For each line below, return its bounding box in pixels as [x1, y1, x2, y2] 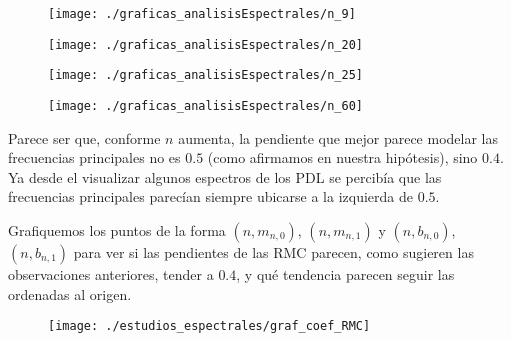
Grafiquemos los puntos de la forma [8, 220, 226, 240]
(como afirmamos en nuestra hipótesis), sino [207, 147, 478, 168]
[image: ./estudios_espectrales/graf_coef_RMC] [48, 319, 371, 334]
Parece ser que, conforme [8, 127, 161, 148]
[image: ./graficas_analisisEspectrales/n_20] [48, 37, 363, 52]
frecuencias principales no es [8, 147, 181, 168]
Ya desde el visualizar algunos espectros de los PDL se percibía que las [8, 166, 442, 187]
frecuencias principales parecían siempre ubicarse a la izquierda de [8, 186, 413, 207]
